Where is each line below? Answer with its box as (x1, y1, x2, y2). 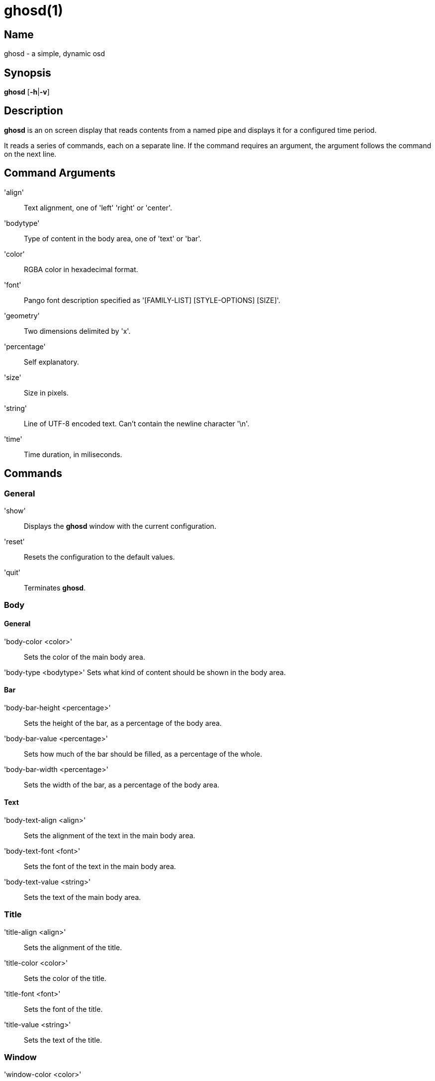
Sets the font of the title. (24, 1004, 103, 1013)
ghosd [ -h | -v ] (4, 88, 50, 97)
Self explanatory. (24, 357, 79, 366)
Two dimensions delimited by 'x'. (24, 326, 131, 335)
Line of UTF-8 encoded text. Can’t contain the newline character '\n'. (24, 419, 250, 428)
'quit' (4, 568, 21, 577)
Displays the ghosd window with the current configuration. (24, 521, 216, 530)
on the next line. (4, 149, 57, 158)
